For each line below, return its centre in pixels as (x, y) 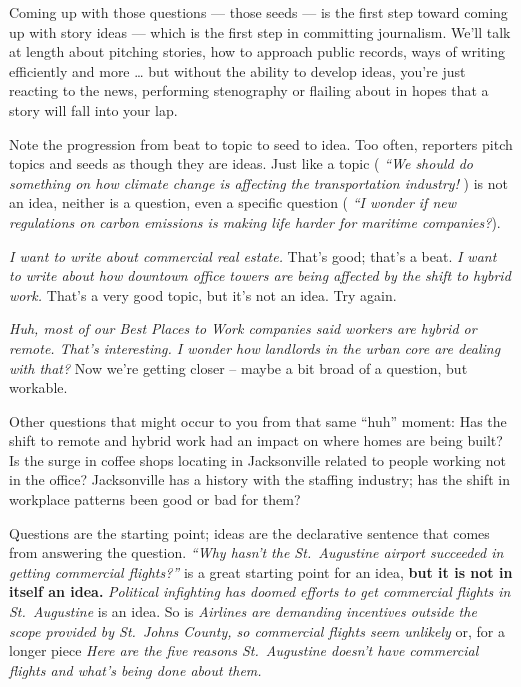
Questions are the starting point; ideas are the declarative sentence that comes (249, 532)
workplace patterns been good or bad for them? (155, 499)
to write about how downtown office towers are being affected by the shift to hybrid (260, 275)
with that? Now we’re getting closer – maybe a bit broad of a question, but (238, 367)
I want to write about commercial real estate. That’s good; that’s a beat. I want (253, 255)
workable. (38, 387)
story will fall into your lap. (93, 109)
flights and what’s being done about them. (135, 669)
